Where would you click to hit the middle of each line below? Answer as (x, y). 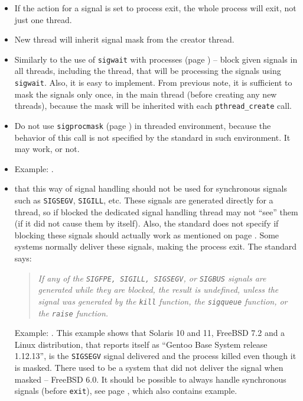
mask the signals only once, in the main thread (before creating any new (146, 94)
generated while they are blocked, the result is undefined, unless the (158, 290)
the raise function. (73, 313)
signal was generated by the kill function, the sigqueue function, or (163, 301)
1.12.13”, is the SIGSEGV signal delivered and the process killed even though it (155, 356)
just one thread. (43, 19)
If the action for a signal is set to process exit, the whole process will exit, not (155, 8)
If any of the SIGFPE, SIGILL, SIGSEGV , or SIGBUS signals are (152, 278)
